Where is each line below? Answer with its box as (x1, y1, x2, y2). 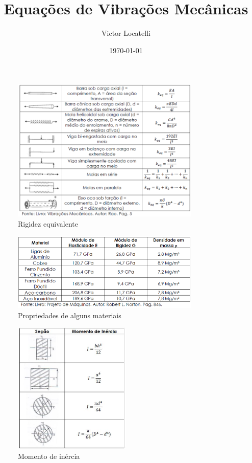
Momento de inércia (18, 451, 80, 461)
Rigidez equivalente (18, 218, 79, 229)
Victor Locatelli (102, 28, 150, 38)
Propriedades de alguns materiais (18, 310, 121, 320)
